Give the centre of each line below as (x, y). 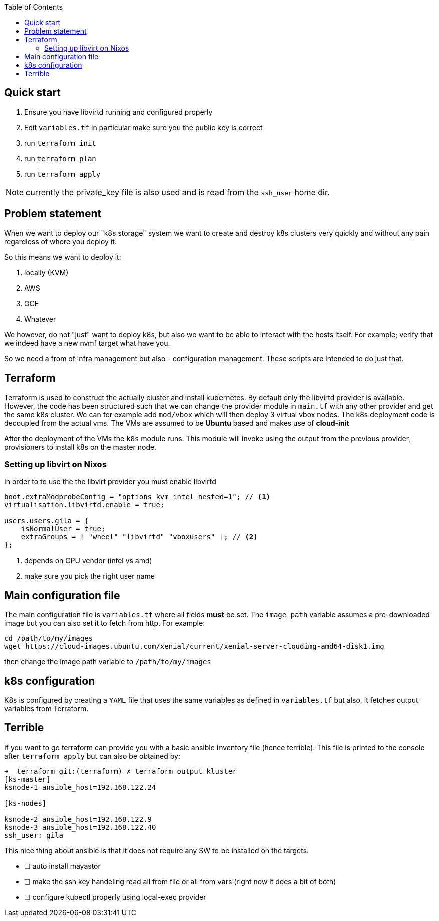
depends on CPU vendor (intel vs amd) (88, 561)
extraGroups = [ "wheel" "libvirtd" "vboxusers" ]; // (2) (139, 537)
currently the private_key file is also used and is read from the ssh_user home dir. (178, 192)
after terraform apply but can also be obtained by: (92, 756)
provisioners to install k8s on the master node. (80, 447)
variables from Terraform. (46, 708)
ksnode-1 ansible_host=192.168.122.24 (80, 787)
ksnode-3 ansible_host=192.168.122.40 (80, 827)
